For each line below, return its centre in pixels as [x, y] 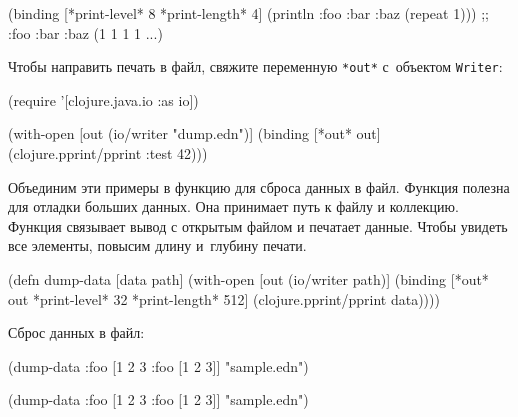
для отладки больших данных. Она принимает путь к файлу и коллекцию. [233, 206]
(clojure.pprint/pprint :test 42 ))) [108, 153]
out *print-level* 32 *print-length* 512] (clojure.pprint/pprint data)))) [224, 298]
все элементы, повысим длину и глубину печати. [157, 245]
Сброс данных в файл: [76, 332]
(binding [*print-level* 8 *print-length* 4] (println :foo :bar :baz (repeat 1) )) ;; [248, 13]
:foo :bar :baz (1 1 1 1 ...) [85, 32]
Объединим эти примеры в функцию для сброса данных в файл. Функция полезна [259, 186]
